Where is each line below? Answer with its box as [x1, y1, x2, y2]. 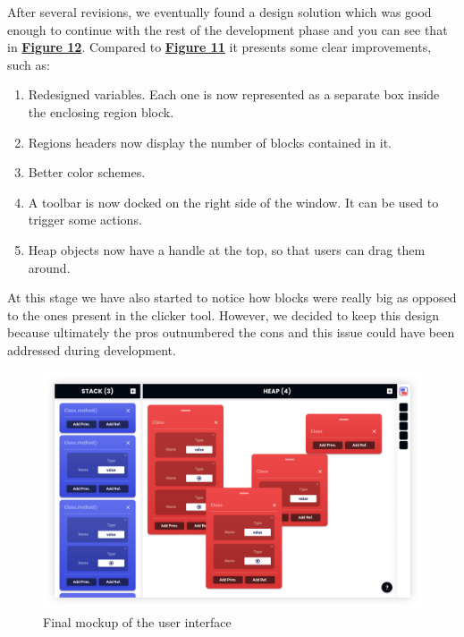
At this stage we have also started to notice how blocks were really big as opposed [7, 288, 457, 307]
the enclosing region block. [28, 102, 174, 121]
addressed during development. [7, 340, 176, 359]
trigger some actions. [28, 210, 142, 229]
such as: [7, 55, 50, 73]
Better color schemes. [28, 163, 146, 182]
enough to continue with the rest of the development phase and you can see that [7, 20, 448, 38]
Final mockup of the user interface [43, 612, 232, 631]
